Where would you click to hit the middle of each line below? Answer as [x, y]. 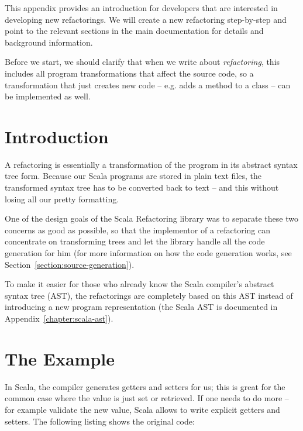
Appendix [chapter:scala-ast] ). [59, 318]
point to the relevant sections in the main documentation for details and [134, 31]
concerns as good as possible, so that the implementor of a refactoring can [138, 230]
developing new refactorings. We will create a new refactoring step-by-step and [146, 19]
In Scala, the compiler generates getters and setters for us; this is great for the [145, 386]
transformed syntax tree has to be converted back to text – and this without [142, 187]
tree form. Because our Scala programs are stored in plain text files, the [133, 176]
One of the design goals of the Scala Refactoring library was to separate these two [151, 218]
